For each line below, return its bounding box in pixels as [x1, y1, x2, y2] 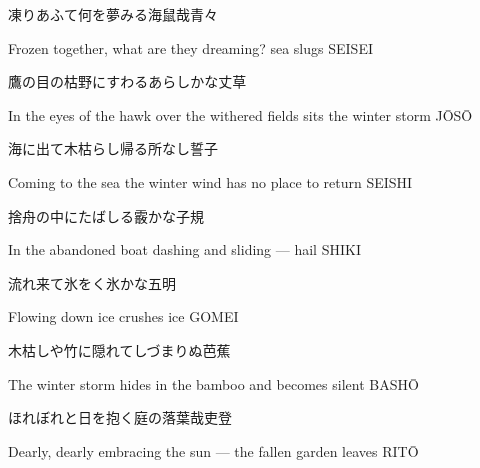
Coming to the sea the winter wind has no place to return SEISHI [8, 171, 413, 192]
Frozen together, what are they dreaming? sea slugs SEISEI [8, 37, 373, 58]
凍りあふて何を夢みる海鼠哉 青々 [8, 4, 218, 24]
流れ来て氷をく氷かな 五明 [8, 272, 176, 293]
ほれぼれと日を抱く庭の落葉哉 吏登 [8, 407, 232, 428]
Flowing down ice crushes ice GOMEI [8, 306, 239, 327]
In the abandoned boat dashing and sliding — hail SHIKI [8, 239, 361, 260]
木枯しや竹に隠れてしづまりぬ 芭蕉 [8, 339, 231, 360]
